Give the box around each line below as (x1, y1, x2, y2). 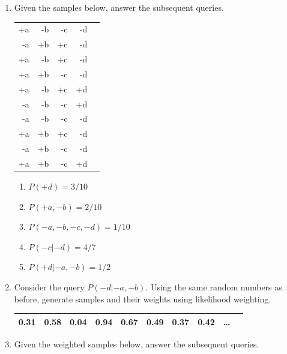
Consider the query (14, 281, 85, 293)
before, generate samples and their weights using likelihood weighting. (14, 292, 271, 305)
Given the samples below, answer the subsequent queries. (14, 1, 224, 13)
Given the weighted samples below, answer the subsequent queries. (14, 337, 259, 350)
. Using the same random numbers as (145, 281, 282, 293)
